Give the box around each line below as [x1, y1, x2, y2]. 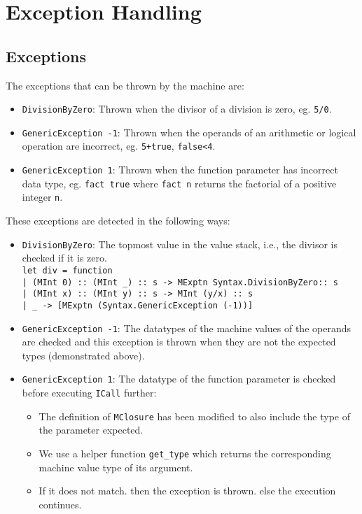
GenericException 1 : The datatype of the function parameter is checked [22, 371, 336, 386]
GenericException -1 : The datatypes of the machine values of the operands [22, 320, 351, 335]
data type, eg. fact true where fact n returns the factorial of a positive [22, 176, 337, 190]
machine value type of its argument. [39, 459, 193, 474]
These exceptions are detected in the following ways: [6, 213, 230, 228]
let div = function [22, 265, 113, 276]
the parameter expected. [39, 422, 144, 437]
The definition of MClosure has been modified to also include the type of [39, 408, 350, 423]
